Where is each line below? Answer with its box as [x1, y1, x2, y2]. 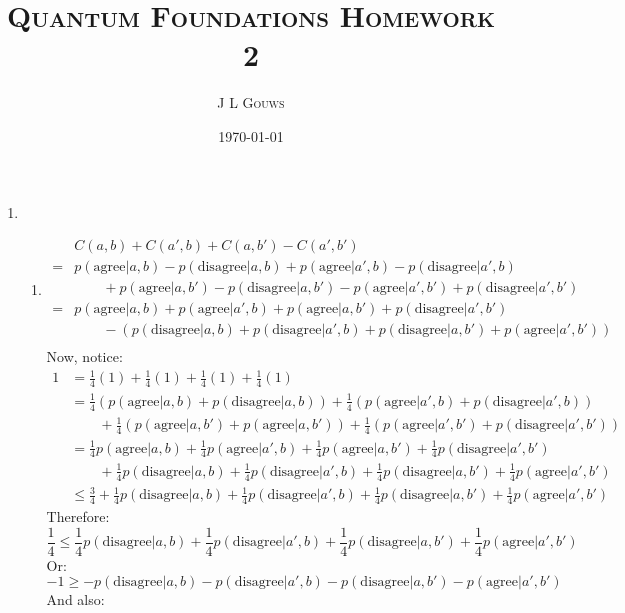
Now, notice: [46, 346, 123, 367]
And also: [46, 589, 105, 610]
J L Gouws [217, 92, 285, 113]
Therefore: [46, 506, 110, 527]
